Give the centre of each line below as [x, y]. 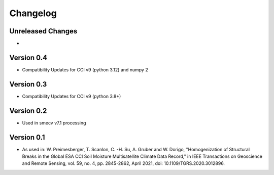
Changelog [33, 13]
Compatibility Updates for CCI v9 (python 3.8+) [72, 96]
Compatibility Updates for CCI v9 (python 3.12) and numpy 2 [85, 70]
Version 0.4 [28, 57]
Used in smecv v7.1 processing [54, 123]
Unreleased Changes [43, 31]
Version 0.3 [28, 84]
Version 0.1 [27, 137]
